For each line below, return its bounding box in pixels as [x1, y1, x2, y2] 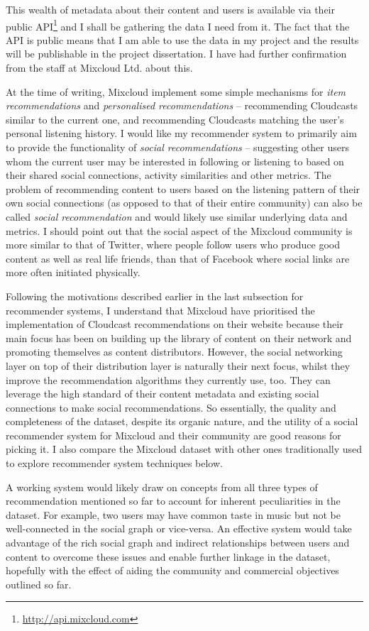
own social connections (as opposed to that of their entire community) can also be [6, 195, 363, 210]
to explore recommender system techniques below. [6, 456, 223, 471]
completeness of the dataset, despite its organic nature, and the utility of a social [6, 414, 358, 429]
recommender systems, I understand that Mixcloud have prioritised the [6, 302, 315, 317]
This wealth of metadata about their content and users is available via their [6, 2, 335, 16]
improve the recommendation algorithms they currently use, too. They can [6, 372, 331, 387]
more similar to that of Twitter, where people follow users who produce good [6, 237, 341, 252]
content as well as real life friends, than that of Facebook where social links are [6, 251, 350, 265]
